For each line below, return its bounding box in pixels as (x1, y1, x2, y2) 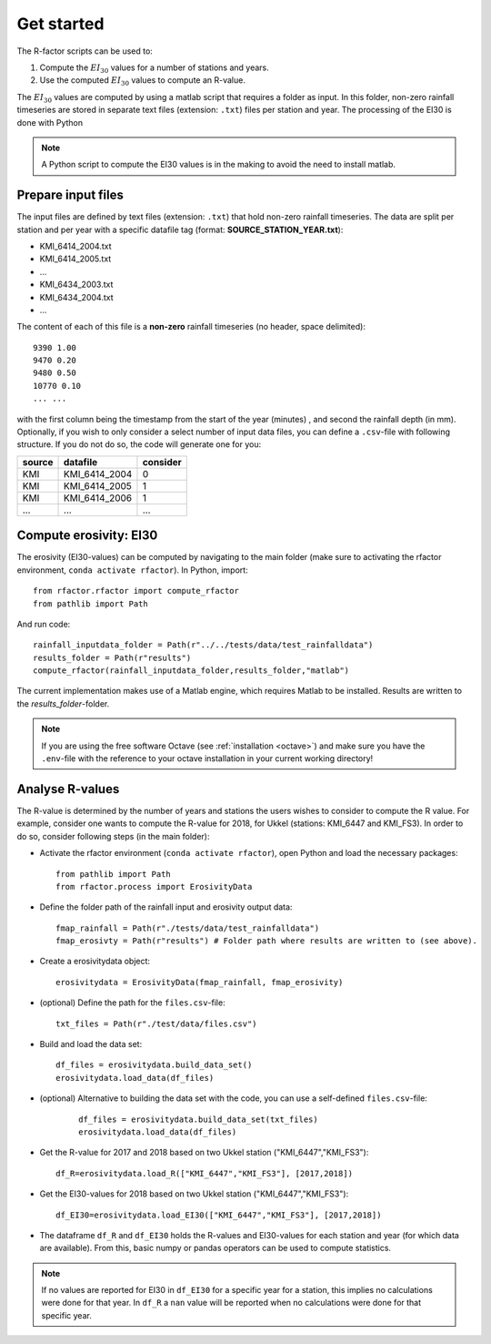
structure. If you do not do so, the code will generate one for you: (16, 439, 262, 450)
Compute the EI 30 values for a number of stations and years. (39, 62, 270, 75)
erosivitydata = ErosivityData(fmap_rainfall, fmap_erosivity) (55, 977, 344, 987)
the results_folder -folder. (16, 697, 110, 709)
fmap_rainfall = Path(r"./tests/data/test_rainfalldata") (55, 922, 320, 933)
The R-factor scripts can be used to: (16, 46, 154, 56)
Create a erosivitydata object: (39, 956, 150, 967)
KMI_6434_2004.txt (39, 291, 114, 302)
